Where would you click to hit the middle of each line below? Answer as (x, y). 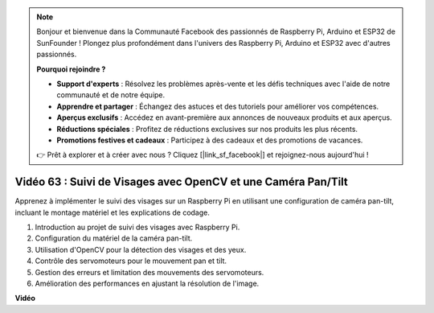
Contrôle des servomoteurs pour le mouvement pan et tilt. (131, 261)
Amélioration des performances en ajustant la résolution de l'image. (147, 283)
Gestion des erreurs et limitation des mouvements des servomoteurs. (149, 272)
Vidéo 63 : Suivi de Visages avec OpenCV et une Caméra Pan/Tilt (182, 182)
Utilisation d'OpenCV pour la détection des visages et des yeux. (141, 249)
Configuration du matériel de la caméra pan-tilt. (114, 238)
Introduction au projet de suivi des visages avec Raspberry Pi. (137, 227)
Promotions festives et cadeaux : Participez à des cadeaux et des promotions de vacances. (210, 140)
